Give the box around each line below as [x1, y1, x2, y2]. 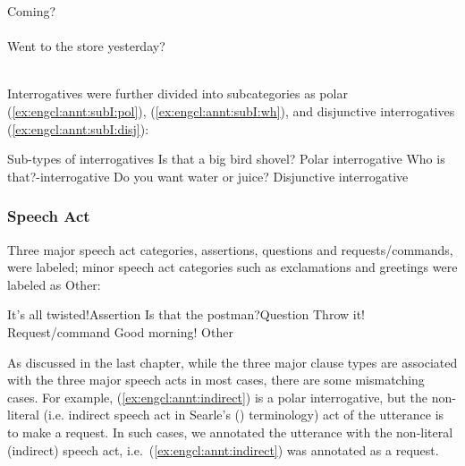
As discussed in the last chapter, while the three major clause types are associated [7, 352, 458, 371]
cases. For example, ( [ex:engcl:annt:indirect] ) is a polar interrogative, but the [7, 387, 428, 406]
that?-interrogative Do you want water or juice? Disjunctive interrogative [7, 166, 409, 185]
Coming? [7, 2, 56, 20]
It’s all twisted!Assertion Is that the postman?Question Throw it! [7, 305, 366, 324]
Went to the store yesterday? [7, 37, 165, 55]
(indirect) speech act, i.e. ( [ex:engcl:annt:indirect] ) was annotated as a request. [7, 440, 439, 459]
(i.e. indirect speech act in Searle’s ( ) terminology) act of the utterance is [43, 405, 444, 424]
